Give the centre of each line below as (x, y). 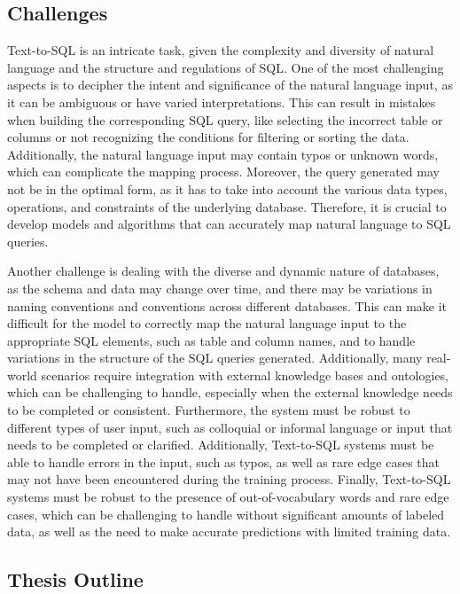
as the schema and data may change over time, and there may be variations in (220, 288)
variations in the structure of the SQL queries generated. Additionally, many (215, 358)
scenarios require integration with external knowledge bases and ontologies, (245, 375)
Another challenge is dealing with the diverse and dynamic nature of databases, (223, 271)
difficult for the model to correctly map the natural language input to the (207, 323)
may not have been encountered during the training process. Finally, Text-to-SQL (229, 479)
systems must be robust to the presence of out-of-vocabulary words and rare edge (228, 497)
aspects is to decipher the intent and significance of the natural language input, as (230, 85)
